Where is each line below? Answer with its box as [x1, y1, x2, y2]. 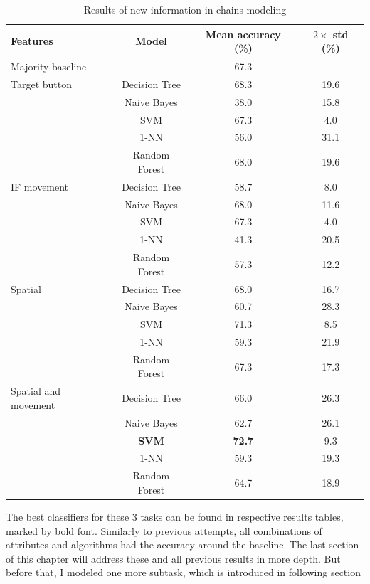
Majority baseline [11, 59, 87, 74]
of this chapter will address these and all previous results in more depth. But [6, 551, 341, 566]
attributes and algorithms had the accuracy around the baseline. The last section [6, 537, 359, 552]
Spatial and [11, 383, 61, 398]
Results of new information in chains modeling [83, 2, 287, 16]
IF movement [11, 179, 69, 193]
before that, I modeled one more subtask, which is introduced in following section [6, 565, 361, 580]
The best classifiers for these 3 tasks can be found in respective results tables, [6, 509, 344, 524]
